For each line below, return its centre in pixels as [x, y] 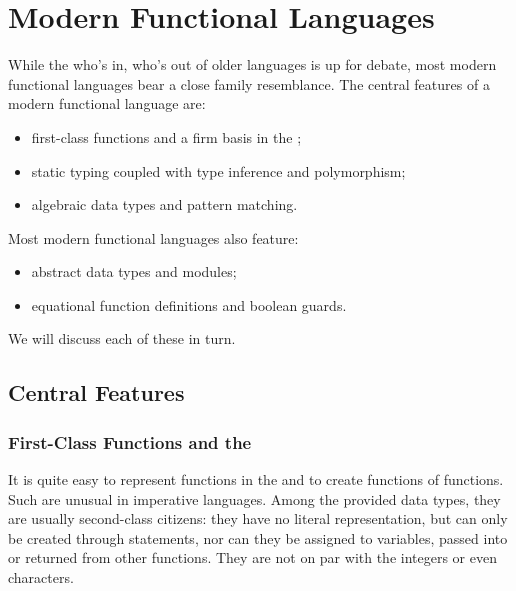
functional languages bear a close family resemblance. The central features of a [249, 83]
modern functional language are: [107, 103]
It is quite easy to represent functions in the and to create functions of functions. [256, 479]
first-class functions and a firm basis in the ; [166, 136]
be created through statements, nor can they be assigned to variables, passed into [258, 537]
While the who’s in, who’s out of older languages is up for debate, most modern [252, 64]
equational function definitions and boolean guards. [189, 304]
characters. [41, 577]
